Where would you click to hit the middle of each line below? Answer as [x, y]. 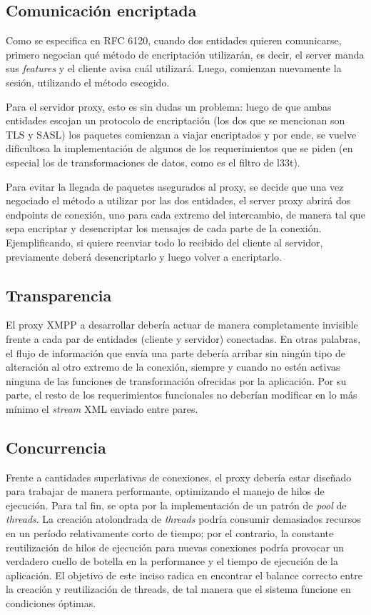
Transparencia [59, 295]
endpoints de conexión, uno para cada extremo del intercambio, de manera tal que [185, 214]
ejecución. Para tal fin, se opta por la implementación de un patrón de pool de [176, 505]
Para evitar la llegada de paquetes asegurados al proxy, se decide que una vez [175, 186]
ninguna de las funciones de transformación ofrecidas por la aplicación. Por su [176, 380]
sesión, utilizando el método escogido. [88, 82]
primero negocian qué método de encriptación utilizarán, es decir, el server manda [185, 54]
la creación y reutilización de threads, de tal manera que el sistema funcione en [178, 589]
